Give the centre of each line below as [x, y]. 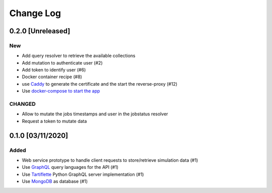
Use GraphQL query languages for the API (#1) [70, 167]
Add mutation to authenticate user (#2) [62, 62]
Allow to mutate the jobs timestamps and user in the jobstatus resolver [95, 114]
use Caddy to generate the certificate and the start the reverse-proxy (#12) [100, 84]
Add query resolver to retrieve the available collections [79, 56]
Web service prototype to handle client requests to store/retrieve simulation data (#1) [110, 160]
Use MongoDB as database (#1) [55, 181]
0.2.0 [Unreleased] [40, 31]
